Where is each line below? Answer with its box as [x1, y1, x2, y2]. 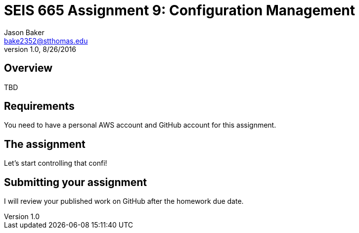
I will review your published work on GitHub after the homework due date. [4, 197, 244, 206]
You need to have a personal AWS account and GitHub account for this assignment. [4, 121, 276, 130]
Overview [4, 62, 53, 75]
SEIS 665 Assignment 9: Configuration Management [4, 2, 356, 19]
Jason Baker [4, 28, 45, 37]
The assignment [4, 138, 86, 150]
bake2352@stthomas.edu [4, 36, 88, 45]
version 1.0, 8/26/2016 [4, 45, 76, 53]
